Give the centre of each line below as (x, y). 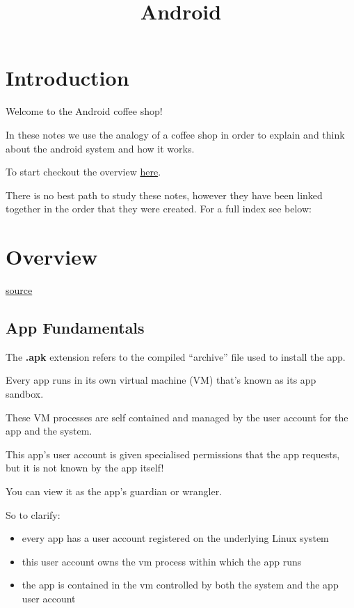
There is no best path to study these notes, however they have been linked (164, 195)
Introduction (67, 78)
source (19, 290)
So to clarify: (33, 514)
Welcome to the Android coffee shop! (84, 111)
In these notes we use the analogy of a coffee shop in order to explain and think (175, 134)
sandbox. (25, 393)
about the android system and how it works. (100, 148)
